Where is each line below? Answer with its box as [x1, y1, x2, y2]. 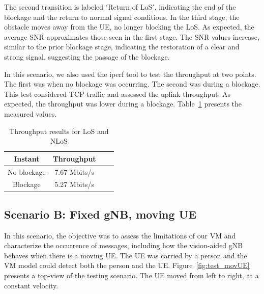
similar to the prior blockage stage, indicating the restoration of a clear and [4, 41, 240, 52]
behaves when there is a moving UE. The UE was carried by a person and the [4, 250, 247, 260]
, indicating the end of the [154, 2, 236, 12]
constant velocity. [4, 280, 58, 290]
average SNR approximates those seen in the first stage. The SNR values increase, [4, 31, 259, 42]
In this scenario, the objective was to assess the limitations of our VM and [4, 230, 236, 240]
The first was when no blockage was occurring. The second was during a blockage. [4, 78, 260, 89]
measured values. [4, 108, 57, 119]
